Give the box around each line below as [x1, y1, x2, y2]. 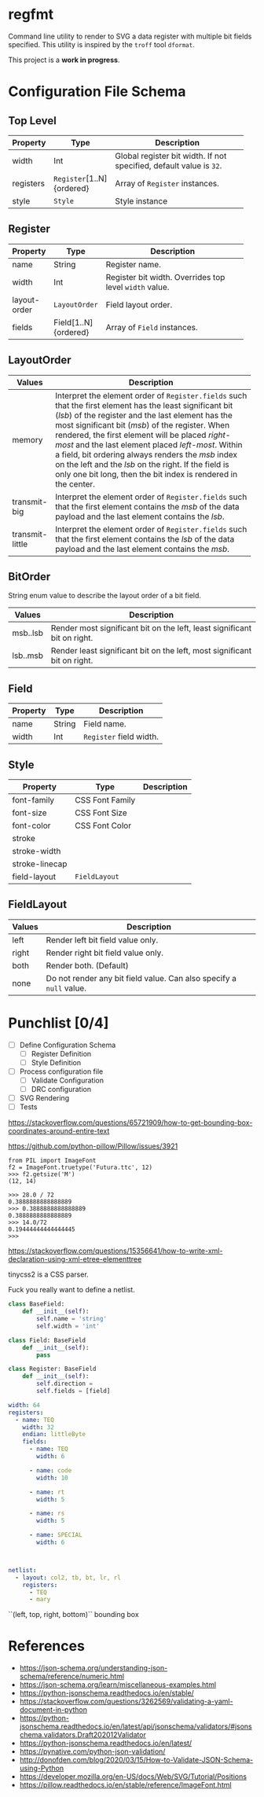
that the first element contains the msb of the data [54, 501, 240, 512]
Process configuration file [19, 1067, 104, 1076]
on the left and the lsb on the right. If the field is [54, 458, 229, 469]
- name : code [28, 1466, 72, 1475]
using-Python [19, 1763, 64, 1773]
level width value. [105, 281, 170, 292]
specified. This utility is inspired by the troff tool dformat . [8, 39, 195, 49]
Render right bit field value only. [46, 947, 163, 958]
